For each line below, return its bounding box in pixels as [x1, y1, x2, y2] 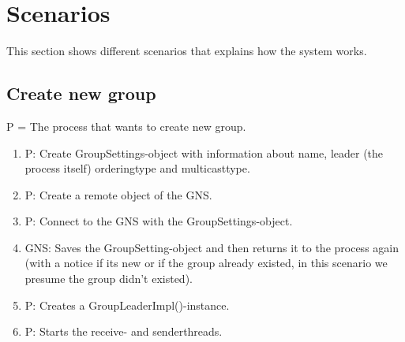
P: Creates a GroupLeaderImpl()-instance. [24, 296, 230, 313]
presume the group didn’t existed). [24, 270, 193, 287]
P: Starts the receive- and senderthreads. [24, 323, 223, 340]
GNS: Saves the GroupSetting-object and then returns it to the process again [24, 239, 399, 255]
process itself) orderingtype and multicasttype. [24, 160, 250, 177]
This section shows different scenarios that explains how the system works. [6, 43, 367, 59]
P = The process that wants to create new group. [6, 117, 246, 134]
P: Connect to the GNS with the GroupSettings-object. [24, 213, 293, 229]
